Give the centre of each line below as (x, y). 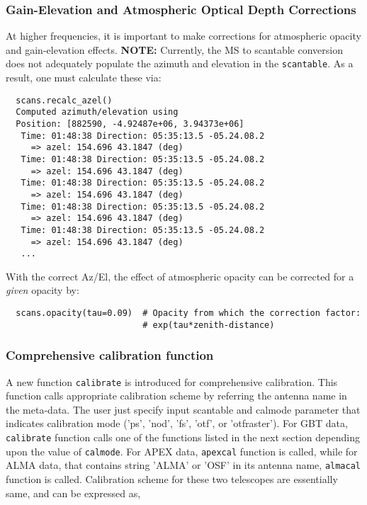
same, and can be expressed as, (73, 493)
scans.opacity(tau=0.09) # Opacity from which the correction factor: (188, 313)
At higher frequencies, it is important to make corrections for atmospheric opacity (183, 36)
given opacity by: (43, 290)
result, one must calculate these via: (84, 78)
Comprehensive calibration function (110, 355)
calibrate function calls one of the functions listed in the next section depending (183, 437)
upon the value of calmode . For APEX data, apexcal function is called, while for (182, 451)
